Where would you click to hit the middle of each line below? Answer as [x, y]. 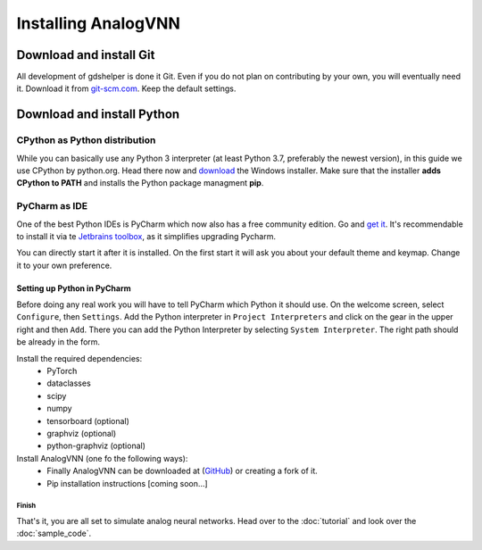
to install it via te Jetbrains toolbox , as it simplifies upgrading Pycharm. [146, 236]
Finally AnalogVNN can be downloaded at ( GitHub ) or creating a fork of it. [183, 471]
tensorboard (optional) [88, 421]
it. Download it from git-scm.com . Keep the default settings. [126, 88]
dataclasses [69, 383]
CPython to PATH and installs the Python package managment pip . [140, 183]
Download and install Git [86, 55]
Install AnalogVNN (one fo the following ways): [102, 458]
